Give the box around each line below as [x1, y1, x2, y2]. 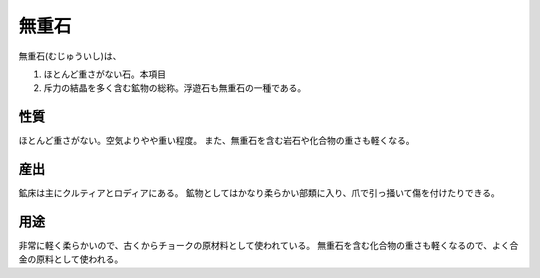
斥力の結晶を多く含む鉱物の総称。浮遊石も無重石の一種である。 [43, 82, 307, 94]
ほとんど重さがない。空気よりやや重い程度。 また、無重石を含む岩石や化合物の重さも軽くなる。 [18, 135, 415, 147]
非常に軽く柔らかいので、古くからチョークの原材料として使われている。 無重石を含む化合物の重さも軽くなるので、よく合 [18, 240, 519, 252]
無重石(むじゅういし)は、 [18, 50, 122, 62]
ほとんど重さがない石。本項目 [43, 68, 167, 80]
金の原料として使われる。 [18, 253, 124, 265]
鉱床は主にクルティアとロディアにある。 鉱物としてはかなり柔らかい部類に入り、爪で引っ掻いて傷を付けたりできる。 [18, 187, 500, 199]
